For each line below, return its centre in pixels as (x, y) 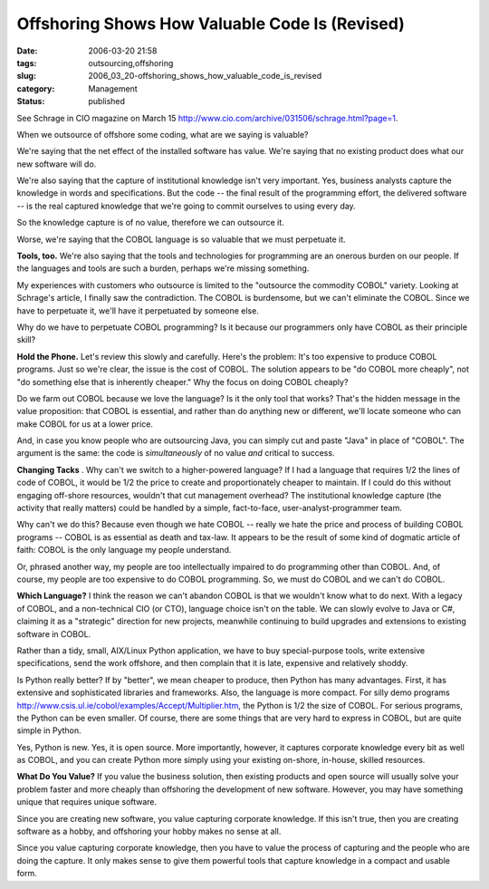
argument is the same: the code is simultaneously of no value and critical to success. (176, 453)
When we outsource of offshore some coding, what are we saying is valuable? (163, 134)
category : (36, 88)
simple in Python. (49, 730)
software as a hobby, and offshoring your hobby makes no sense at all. (149, 831)
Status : (31, 101)
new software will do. (57, 164)
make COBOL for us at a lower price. (85, 424)
